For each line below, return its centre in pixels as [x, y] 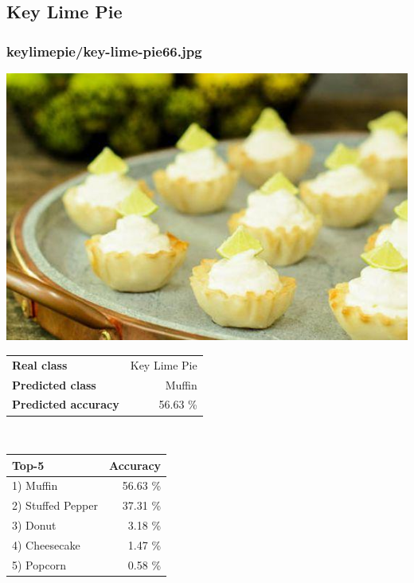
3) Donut [34, 525]
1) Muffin [35, 485]
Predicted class [54, 384]
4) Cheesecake [46, 544]
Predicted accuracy [66, 404]
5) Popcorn [39, 564]
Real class [40, 364]
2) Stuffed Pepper [55, 505]
